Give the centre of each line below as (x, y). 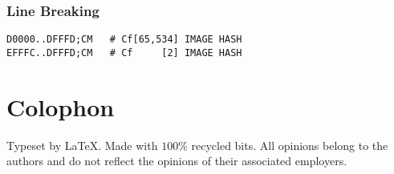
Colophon (61, 106)
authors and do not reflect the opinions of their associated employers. (177, 161)
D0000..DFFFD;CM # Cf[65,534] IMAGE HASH (124, 40)
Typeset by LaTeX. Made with (82, 145)
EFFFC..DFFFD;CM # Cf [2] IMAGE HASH (124, 53)
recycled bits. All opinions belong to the (290, 145)
